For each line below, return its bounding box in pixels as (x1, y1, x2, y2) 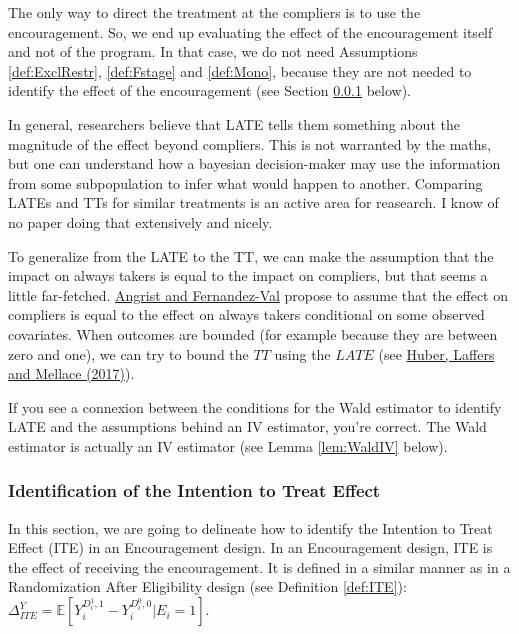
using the (274, 343, 331, 364)
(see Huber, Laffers (378, 343, 495, 364)
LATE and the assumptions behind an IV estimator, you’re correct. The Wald (8, 416, 487, 437)
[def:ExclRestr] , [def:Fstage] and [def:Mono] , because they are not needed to (8, 60, 472, 81)
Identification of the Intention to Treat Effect (8, 478, 381, 503)
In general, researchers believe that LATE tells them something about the (8, 113, 460, 134)
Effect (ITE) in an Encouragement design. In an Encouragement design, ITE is (8, 537, 493, 558)
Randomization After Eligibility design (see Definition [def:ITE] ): (8, 576, 407, 597)
